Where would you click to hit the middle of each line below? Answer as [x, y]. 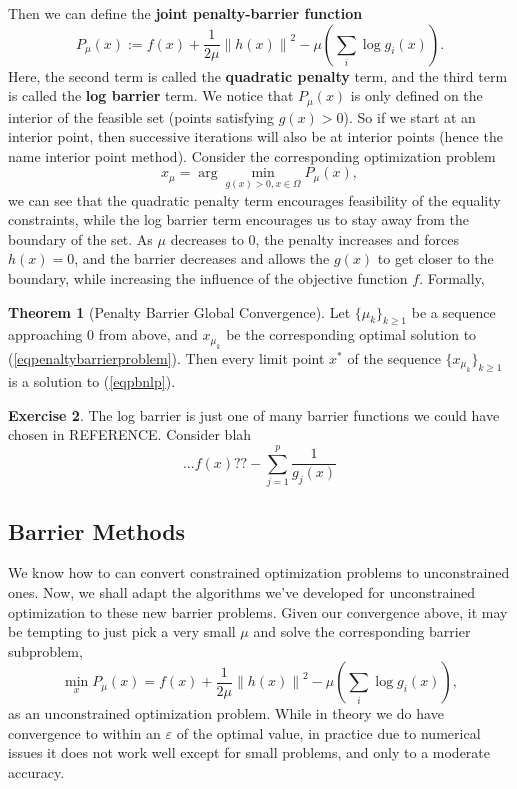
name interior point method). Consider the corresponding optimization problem [252, 155]
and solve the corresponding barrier [362, 631]
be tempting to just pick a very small [122, 631]
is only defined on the [416, 95]
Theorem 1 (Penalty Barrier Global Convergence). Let [179, 311]
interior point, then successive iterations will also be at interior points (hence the [255, 136]
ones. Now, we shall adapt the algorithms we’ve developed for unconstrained [242, 591]
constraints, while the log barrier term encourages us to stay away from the [239, 219]
